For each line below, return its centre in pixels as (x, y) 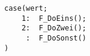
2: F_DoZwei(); (54, 28)
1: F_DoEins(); (54, 18)
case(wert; (26, 8)
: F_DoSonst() (56, 38)
